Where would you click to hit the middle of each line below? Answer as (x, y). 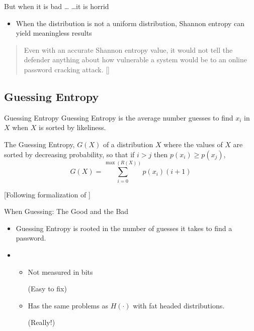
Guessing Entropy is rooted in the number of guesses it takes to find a (124, 228)
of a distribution (128, 144)
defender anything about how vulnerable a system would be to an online (136, 60)
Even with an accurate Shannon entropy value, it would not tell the (128, 49)
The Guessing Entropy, (39, 144)
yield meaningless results (54, 33)
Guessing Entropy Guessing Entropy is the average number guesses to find (119, 117)
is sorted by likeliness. (72, 127)
